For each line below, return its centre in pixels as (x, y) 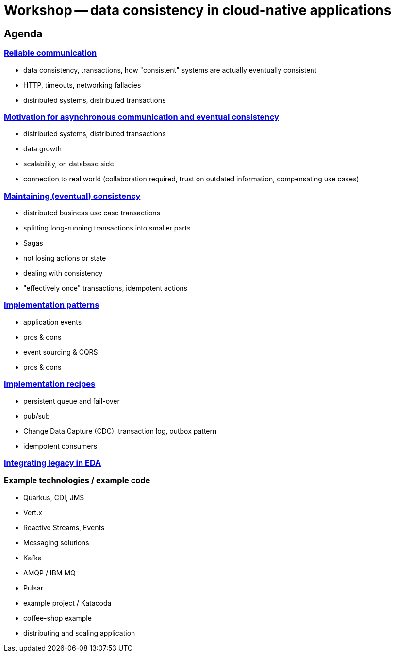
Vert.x (33, 512)
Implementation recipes (50, 384)
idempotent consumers (60, 446)
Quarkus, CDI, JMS (54, 497)
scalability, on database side (69, 164)
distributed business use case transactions (92, 213)
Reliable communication (50, 53)
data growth (42, 149)
